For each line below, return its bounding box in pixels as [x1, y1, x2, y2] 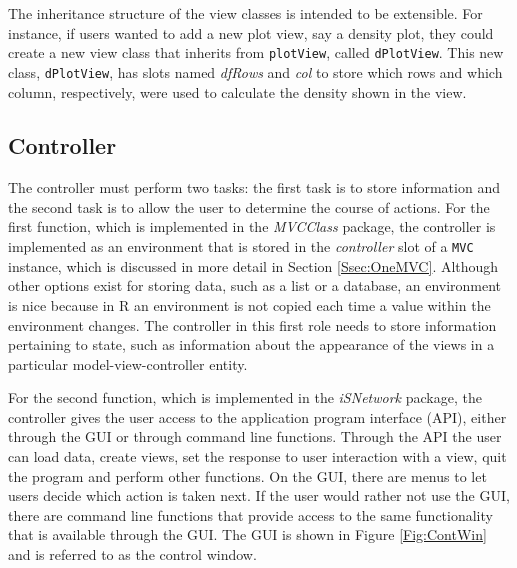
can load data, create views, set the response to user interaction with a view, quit [8, 446, 507, 467]
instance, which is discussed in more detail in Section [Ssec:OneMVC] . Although [8, 255, 499, 276]
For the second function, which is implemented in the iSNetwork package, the [8, 387, 482, 408]
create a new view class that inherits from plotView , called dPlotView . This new [8, 42, 504, 63]
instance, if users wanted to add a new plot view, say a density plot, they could [8, 22, 494, 43]
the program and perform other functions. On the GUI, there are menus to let [8, 465, 487, 486]
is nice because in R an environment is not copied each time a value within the [8, 294, 491, 315]
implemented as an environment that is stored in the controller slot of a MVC [8, 236, 474, 257]
